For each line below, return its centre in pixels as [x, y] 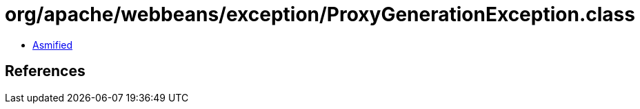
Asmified [53, 45]
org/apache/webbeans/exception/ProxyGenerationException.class [320, 14]
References [45, 71]
